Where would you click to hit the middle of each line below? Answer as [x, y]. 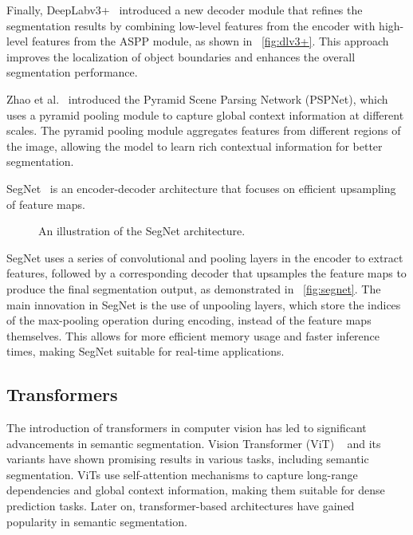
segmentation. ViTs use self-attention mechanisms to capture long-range [182, 474]
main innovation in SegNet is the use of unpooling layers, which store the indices [204, 304]
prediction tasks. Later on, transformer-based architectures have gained [181, 506]
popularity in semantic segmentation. [97, 521]
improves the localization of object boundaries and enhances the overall [181, 56]
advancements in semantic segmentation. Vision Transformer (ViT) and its [194, 443]
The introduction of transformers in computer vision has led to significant [187, 428]
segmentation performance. [72, 72]
